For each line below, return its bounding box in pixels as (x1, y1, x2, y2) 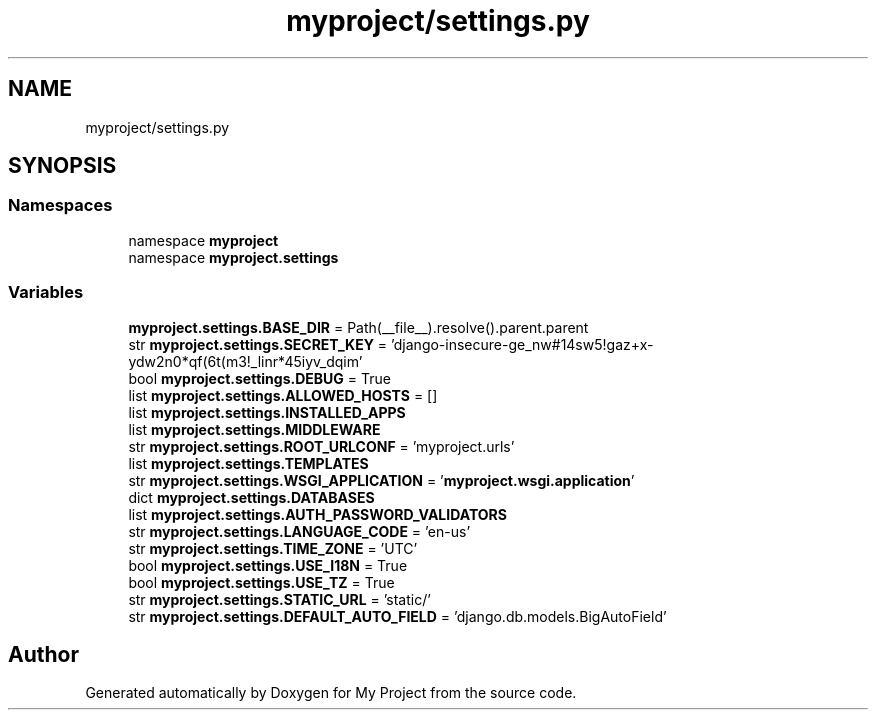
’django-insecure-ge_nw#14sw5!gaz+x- (391, 335, 654, 353)
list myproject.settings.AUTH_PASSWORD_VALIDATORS (128, 505, 507, 523)
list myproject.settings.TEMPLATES (128, 454, 369, 472)
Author (8, 641, 79, 667)
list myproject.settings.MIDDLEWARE (128, 420, 381, 438)
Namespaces (8, 195, 113, 216)
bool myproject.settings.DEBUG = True (128, 369, 391, 387)
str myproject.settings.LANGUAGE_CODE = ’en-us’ (128, 522, 471, 540)
